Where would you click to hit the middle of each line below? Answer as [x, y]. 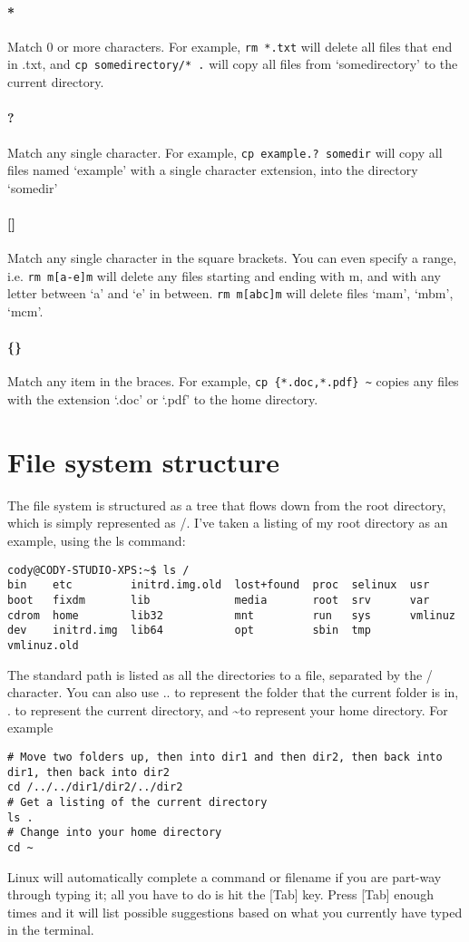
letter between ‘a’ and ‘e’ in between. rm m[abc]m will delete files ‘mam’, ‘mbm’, [230, 293]
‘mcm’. [25, 311]
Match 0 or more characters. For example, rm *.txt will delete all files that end [230, 46]
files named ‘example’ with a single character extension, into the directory [213, 170]
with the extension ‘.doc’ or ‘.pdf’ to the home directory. [163, 399]
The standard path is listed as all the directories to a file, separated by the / [220, 674]
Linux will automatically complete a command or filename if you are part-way [225, 876]
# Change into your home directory [115, 833]
